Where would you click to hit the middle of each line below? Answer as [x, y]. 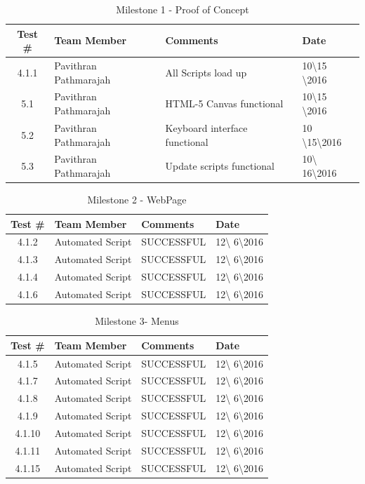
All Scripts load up [206, 72]
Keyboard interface [206, 127]
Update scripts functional [220, 166]
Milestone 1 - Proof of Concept [182, 9]
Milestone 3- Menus [137, 321]
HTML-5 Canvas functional [224, 103]
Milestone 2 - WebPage [137, 200]
